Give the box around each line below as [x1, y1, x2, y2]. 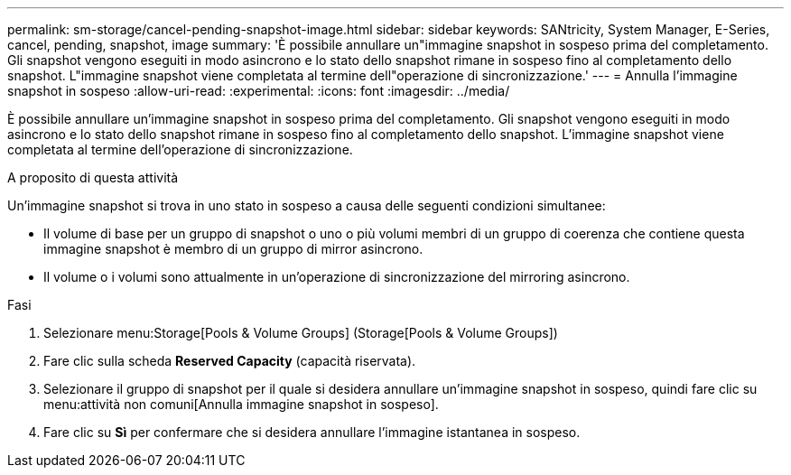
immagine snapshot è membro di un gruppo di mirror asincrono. [43, 241, 423, 256]
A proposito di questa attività [7, 170, 179, 185]
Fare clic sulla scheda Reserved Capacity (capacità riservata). [43, 353, 416, 368]
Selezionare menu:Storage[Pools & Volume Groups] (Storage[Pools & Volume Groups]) [43, 325, 558, 340]
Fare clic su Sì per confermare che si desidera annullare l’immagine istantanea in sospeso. [43, 424, 581, 440]
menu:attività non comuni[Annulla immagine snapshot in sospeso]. [43, 396, 439, 412]
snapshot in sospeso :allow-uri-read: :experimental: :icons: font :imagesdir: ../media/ [7, 83, 510, 98]
